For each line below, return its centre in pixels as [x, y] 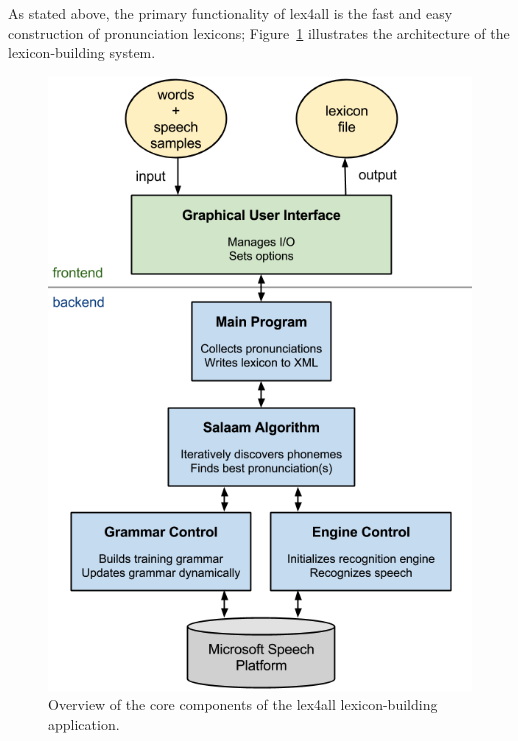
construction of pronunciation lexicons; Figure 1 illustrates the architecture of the [259, 32]
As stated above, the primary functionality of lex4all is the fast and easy [230, 13]
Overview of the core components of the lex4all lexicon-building [243, 704]
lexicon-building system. [82, 52]
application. [84, 723]
